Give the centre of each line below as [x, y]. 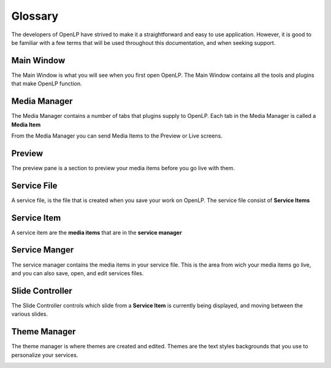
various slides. [30, 314]
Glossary [35, 16]
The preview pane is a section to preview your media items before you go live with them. [123, 168]
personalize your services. [45, 355]
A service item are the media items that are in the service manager [97, 232]
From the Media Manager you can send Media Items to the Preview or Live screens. [117, 136]
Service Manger [43, 250]
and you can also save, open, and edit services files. [78, 273]
